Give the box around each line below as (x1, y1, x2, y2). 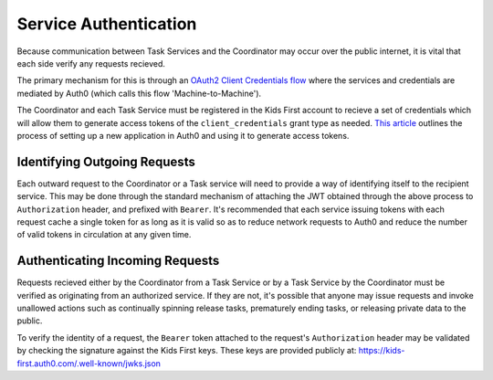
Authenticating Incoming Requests (16, 253, 220, 269)
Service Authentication (16, 14, 197, 34)
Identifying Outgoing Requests (16, 153, 195, 169)
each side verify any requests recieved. (16, 58, 166, 69)
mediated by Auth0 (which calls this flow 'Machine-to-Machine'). (16, 88, 262, 99)
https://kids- (358, 345, 405, 356)
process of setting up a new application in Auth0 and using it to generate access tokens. (16, 130, 350, 141)
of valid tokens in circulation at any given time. (16, 229, 192, 240)
